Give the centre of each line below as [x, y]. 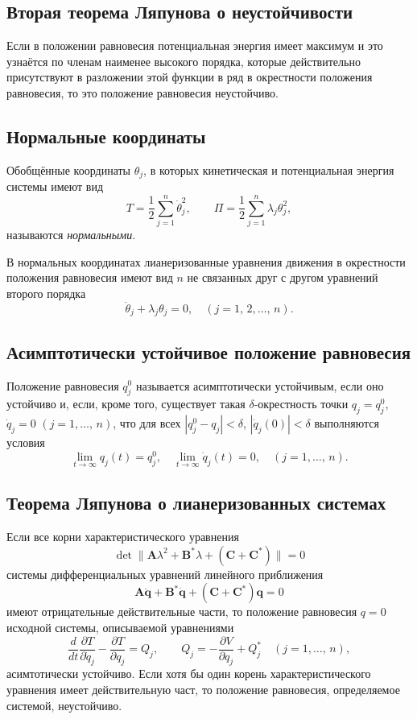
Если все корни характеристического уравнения [123, 537]
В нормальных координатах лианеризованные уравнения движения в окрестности [206, 261]
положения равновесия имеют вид [90, 277]
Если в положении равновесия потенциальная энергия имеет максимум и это [195, 45]
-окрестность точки [301, 404]
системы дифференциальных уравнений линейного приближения [165, 574]
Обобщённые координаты [69, 169]
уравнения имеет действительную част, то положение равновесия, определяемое [203, 690]
